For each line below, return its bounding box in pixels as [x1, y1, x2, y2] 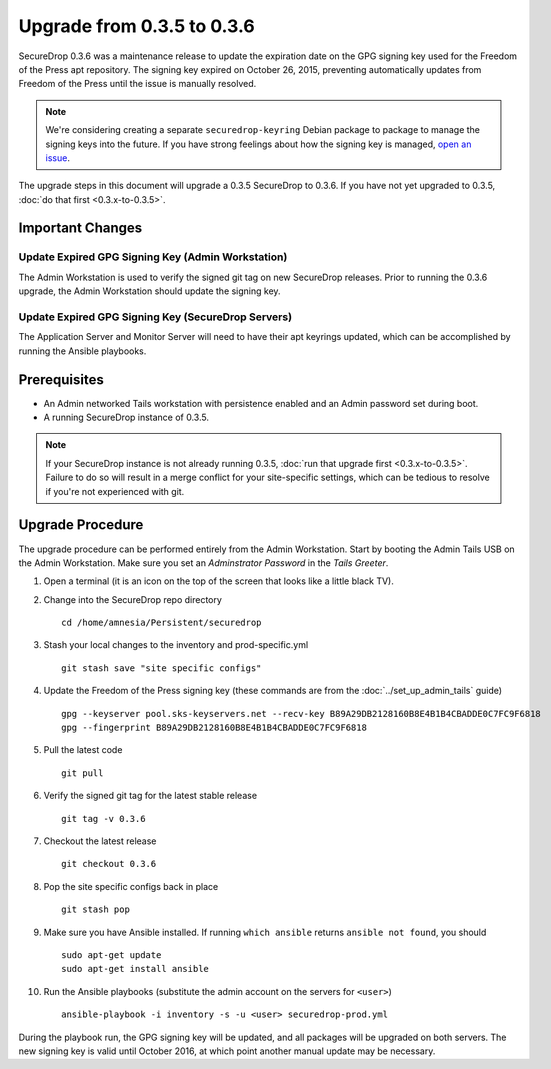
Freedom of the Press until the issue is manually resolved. [18, 78, 257, 90]
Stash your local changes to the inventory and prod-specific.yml [43, 639, 309, 651]
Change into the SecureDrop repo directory [43, 593, 222, 605]
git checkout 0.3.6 [61, 858, 157, 870]
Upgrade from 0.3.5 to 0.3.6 [18, 15, 255, 37]
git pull [61, 767, 104, 779]
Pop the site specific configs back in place [43, 880, 219, 892]
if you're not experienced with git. [45, 485, 185, 497]
